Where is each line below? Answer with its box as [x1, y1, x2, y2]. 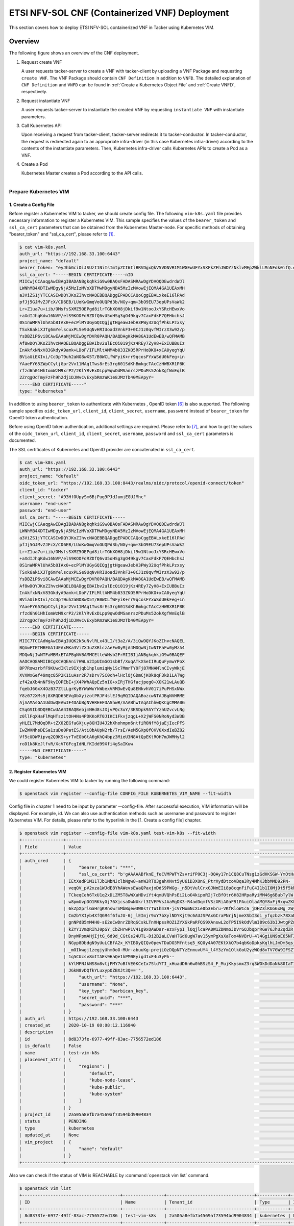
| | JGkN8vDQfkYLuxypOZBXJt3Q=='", [19, 968, 144, 973]
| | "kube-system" [19, 1091, 123, 1097]
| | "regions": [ [19, 1064, 110, 1069]
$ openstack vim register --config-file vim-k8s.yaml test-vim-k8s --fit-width [19, 830, 216, 836]
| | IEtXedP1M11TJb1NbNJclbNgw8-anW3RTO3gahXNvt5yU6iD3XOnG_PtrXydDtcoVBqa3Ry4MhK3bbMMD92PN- [19, 878, 291, 884]
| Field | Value [19, 844, 82, 849]
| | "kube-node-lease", [19, 1077, 136, 1083]
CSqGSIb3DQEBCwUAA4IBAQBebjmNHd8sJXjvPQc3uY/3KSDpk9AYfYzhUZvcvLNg [19, 707, 185, 712]
